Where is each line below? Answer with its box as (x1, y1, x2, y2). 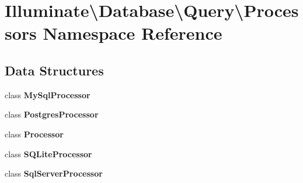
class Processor (5, 127, 64, 140)
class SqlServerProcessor (5, 167, 103, 179)
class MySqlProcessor (5, 88, 90, 101)
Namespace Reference (43, 21, 222, 45)
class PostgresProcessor (5, 108, 99, 120)
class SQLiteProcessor (5, 147, 92, 160)
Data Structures (5, 61, 104, 79)
